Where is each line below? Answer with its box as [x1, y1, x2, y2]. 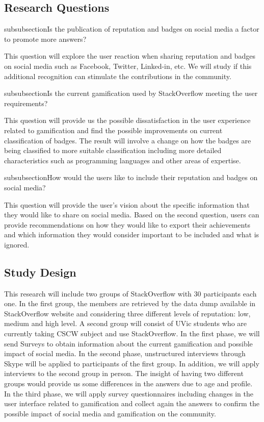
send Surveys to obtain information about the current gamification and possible [4, 338, 253, 349]
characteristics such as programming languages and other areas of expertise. [4, 155, 241, 165]
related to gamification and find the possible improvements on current [4, 125, 223, 135]
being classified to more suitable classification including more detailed [4, 145, 222, 156]
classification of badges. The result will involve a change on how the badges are [4, 135, 251, 145]
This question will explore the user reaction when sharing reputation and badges [4, 51, 255, 61]
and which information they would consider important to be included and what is [4, 229, 259, 240]
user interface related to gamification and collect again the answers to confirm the [4, 398, 259, 409]
